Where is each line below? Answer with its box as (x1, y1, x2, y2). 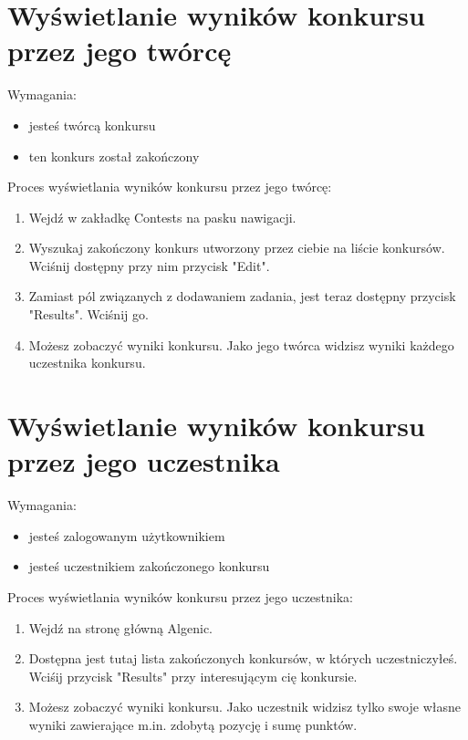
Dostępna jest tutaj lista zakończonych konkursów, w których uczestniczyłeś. (28, 649, 458, 668)
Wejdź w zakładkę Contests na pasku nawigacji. (28, 207, 296, 226)
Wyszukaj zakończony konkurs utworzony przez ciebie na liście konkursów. (28, 238, 445, 257)
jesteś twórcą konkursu (28, 115, 156, 134)
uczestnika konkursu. (28, 353, 146, 372)
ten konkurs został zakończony (28, 146, 200, 165)
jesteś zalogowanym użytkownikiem (28, 526, 225, 545)
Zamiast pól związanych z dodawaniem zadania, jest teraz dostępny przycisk (28, 287, 456, 306)
